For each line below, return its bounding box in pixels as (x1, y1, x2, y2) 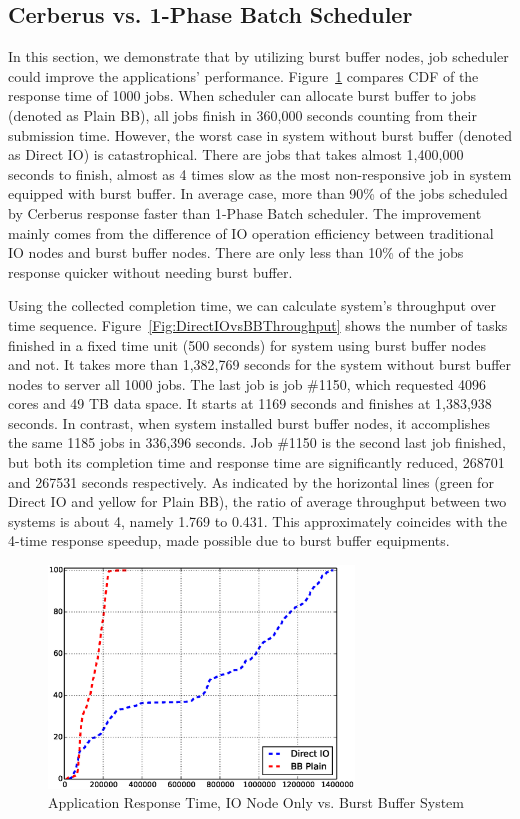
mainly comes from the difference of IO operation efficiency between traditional (8, 222, 494, 243)
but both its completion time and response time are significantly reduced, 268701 (8, 452, 505, 473)
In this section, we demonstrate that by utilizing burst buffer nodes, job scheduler (8, 46, 509, 67)
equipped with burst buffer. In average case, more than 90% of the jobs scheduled (8, 183, 508, 204)
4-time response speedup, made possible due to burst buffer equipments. (8, 530, 450, 551)
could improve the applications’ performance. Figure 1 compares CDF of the (8, 65, 479, 86)
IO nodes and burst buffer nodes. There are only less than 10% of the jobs (8, 242, 464, 263)
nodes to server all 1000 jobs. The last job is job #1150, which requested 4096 (8, 373, 487, 394)
